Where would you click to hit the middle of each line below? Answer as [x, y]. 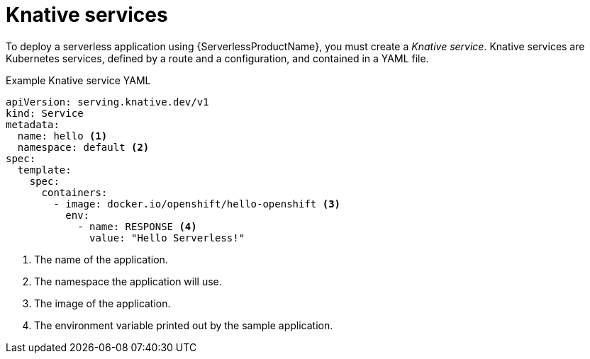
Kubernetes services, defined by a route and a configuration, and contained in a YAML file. [217, 58]
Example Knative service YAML [78, 80]
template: [44, 170]
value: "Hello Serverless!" [167, 238]
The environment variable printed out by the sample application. [184, 325]
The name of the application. [101, 259]
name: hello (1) [62, 136]
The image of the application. [102, 303]
